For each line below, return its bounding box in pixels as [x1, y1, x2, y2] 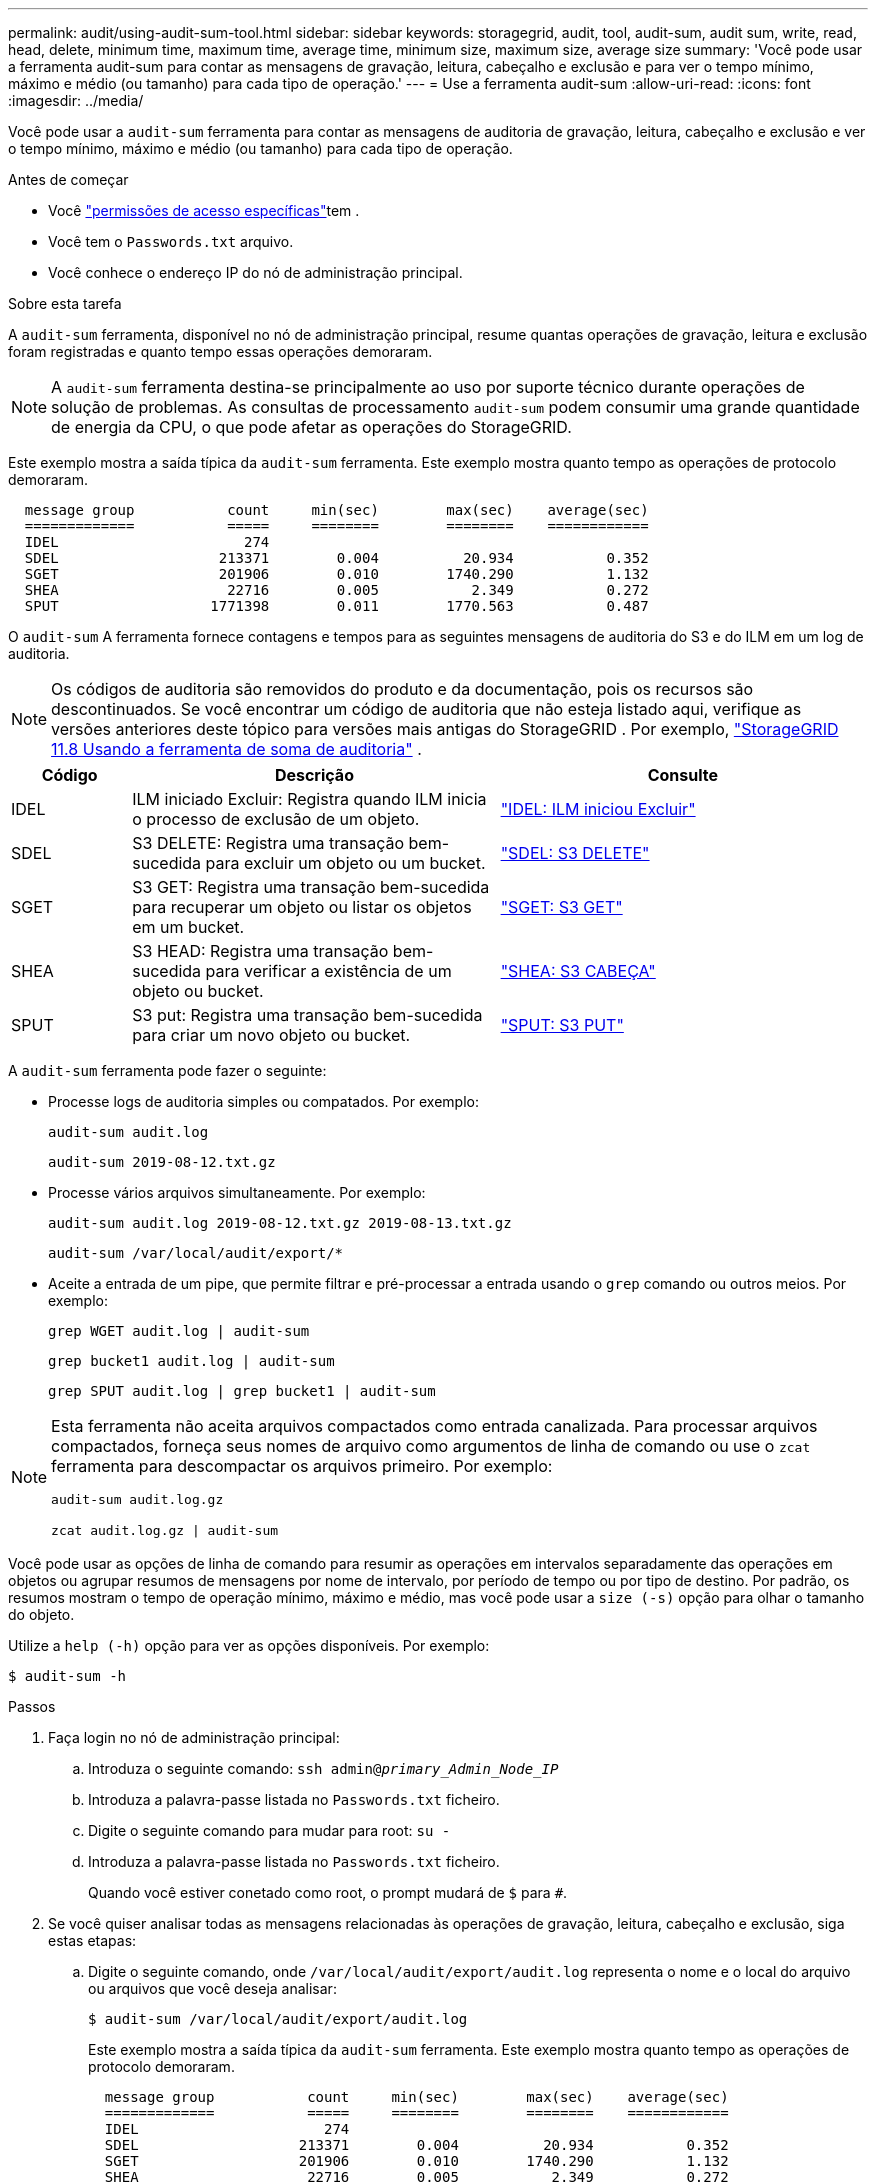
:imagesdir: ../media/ [8, 92, 144, 109]
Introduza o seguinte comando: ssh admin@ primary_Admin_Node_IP [88, 1760, 559, 1777]
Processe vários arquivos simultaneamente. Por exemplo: [48, 1184, 426, 1201]
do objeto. [8, 1606, 75, 1623]
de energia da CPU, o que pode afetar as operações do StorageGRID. [51, 417, 572, 437]
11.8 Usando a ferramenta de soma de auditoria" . [51, 739, 422, 759]
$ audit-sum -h [8, 1668, 127, 1684]
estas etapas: [48, 1932, 137, 1949]
